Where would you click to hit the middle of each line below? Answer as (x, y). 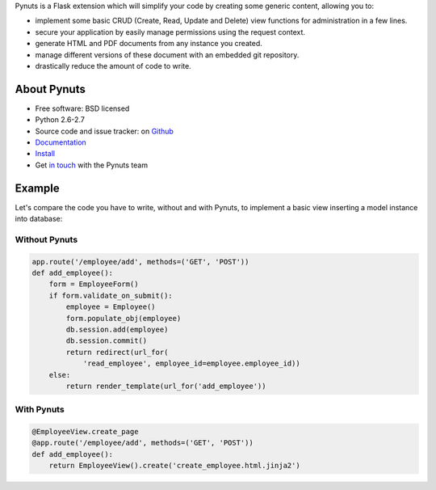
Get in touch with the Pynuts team (92, 165)
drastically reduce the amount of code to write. (113, 65)
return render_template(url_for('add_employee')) (166, 386)
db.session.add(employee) (117, 329)
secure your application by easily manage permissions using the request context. (170, 32)
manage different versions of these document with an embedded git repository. (167, 55)
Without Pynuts (46, 239)
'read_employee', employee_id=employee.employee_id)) (191, 363)
